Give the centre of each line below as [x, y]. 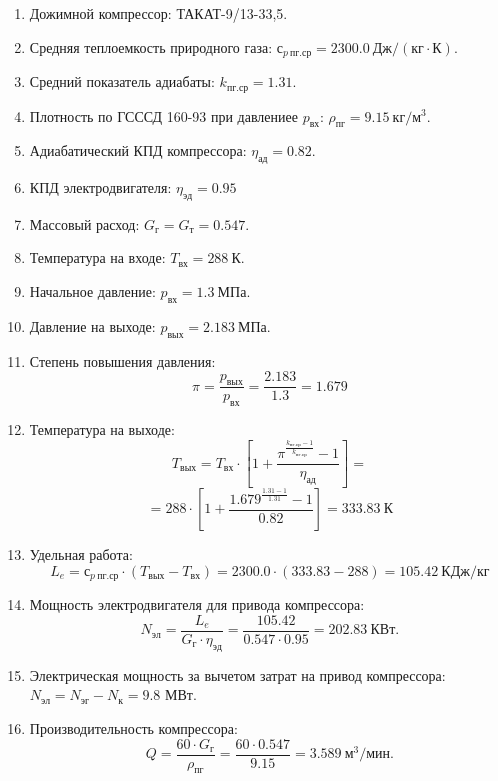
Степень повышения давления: [122, 360]
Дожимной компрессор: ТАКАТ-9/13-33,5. [158, 13]
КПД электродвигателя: [100, 187]
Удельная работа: [81, 554]
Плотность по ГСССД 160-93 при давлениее [163, 115]
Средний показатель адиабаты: [122, 81]
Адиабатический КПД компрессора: [138, 150]
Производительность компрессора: [133, 728]
